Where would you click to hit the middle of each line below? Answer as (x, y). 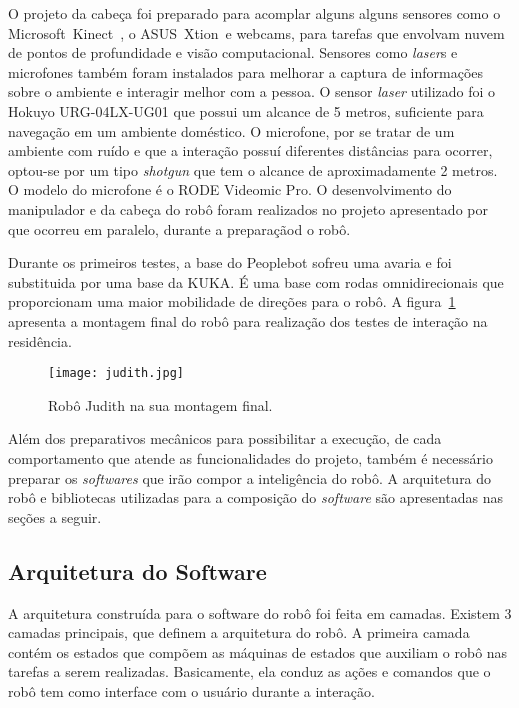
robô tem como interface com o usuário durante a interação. (191, 690)
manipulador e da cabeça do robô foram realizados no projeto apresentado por (248, 208)
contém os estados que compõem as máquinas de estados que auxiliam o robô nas (258, 651)
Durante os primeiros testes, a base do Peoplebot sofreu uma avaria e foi (230, 262)
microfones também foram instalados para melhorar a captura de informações (246, 71)
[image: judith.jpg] (116, 373)
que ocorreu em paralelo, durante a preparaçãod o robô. (179, 228)
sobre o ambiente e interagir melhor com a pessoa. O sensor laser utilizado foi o (252, 91)
